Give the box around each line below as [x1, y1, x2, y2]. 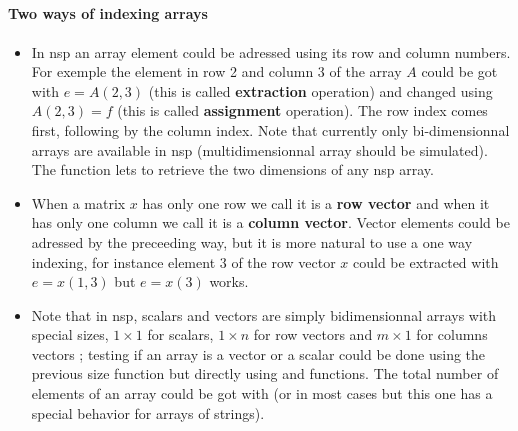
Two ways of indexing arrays [8, 3, 208, 24]
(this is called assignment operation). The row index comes [117, 100, 488, 121]
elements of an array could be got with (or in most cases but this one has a [31, 383, 493, 404]
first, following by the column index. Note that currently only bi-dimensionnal [31, 119, 510, 140]
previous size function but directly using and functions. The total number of [31, 363, 499, 384]
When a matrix [31, 192, 126, 213]
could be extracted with [353, 251, 499, 272]
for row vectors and [253, 324, 373, 345]
